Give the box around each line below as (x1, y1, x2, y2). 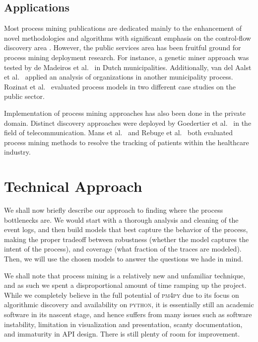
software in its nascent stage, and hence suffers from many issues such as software (4, 309, 252, 319)
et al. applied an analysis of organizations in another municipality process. (4, 72, 233, 82)
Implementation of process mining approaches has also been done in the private (4, 107, 246, 118)
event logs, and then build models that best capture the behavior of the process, (4, 224, 248, 235)
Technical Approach (4, 176, 142, 196)
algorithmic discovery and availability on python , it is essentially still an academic (4, 299, 254, 310)
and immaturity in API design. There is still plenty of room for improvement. (4, 329, 240, 339)
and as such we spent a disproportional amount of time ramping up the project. (4, 280, 247, 290)
